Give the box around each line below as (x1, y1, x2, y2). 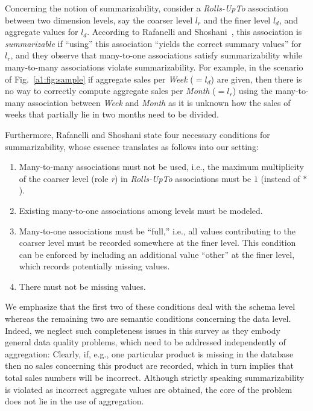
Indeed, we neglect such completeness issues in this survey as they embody (5, 324, 280, 336)
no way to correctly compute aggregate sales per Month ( (5, 84, 216, 97)
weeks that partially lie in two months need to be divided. (5, 108, 219, 121)
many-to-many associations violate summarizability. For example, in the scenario (5, 60, 303, 73)
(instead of (261, 172, 300, 184)
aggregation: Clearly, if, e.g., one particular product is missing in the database (5, 347, 294, 360)
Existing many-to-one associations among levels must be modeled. (19, 204, 263, 216)
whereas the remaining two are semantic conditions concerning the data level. (5, 312, 291, 325)
